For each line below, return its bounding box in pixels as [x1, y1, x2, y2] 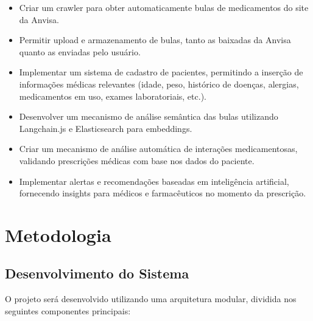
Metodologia [5, 222, 111, 247]
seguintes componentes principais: [5, 304, 131, 317]
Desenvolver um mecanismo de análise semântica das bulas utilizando [19, 110, 278, 123]
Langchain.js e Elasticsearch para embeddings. [19, 122, 192, 134]
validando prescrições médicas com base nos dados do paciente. [19, 154, 255, 167]
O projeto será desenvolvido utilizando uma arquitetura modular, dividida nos [5, 292, 297, 305]
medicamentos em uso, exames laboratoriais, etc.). [19, 89, 206, 102]
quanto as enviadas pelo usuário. [19, 45, 141, 58]
